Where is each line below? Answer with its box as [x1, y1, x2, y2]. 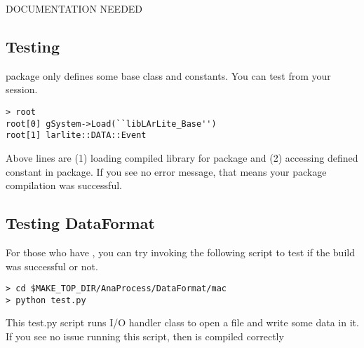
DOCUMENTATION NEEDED [6, 1, 143, 15]
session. [6, 82, 38, 97]
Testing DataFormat [6, 212, 155, 234]
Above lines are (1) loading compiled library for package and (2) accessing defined [6, 150, 358, 165]
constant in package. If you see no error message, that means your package [6, 164, 327, 179]
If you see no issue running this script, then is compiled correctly [6, 329, 284, 344]
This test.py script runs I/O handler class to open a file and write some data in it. [6, 315, 359, 330]
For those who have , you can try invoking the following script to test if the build [6, 244, 355, 259]
